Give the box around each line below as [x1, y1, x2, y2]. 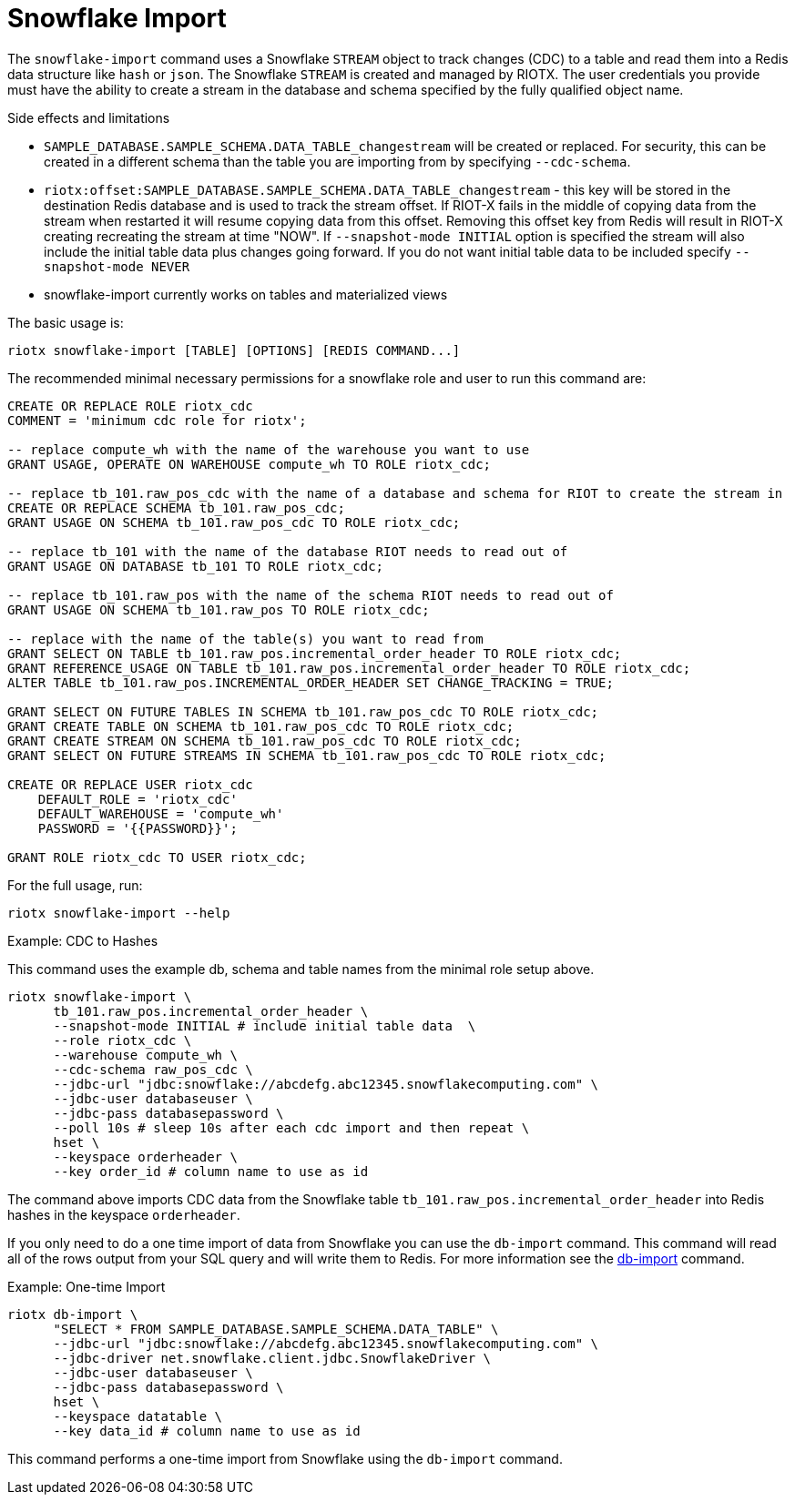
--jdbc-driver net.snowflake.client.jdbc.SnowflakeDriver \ [53, 1350, 492, 1365]
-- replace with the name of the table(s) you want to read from [7, 631, 484, 646]
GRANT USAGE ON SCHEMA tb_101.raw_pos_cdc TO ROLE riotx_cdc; [7, 514, 461, 530]
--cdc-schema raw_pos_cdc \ [53, 1061, 253, 1077]
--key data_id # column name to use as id [53, 1423, 361, 1438]
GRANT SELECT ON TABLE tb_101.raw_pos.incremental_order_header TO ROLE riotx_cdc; [7, 645, 622, 661]
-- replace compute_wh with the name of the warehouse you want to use [7, 441, 530, 457]
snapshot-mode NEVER [44, 259, 190, 274]
